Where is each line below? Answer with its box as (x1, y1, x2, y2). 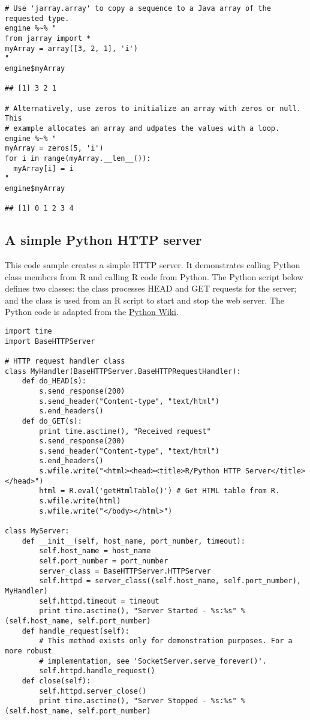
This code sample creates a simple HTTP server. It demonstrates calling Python (5, 258, 300, 271)
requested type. (5, 14, 70, 23)
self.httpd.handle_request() (39, 667, 155, 676)
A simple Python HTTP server (5, 230, 202, 249)
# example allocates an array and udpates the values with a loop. (5, 124, 280, 133)
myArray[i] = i (13, 164, 74, 173)
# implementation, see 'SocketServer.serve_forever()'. (39, 656, 267, 665)
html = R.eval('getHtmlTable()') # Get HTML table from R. (39, 487, 280, 496)
